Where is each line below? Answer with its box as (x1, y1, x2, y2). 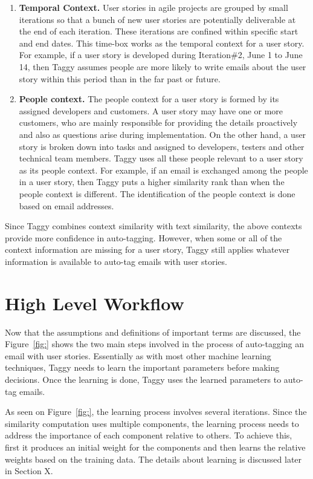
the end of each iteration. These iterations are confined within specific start (19, 25, 298, 37)
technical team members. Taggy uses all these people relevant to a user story (19, 152, 303, 165)
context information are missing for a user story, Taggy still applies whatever (5, 243, 290, 256)
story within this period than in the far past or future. (19, 72, 221, 85)
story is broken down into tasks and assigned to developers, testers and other (19, 140, 305, 152)
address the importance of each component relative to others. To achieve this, (5, 429, 292, 442)
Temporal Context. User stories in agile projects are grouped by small (19, 1, 288, 13)
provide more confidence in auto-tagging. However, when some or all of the (5, 231, 282, 244)
